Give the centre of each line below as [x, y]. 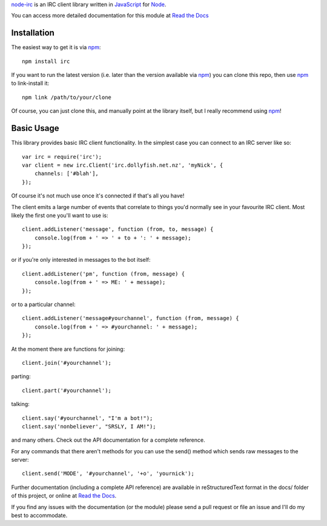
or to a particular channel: [43, 305]
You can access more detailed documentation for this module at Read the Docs [110, 16]
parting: [21, 376]
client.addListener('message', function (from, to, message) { [118, 229]
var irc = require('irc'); [62, 157]
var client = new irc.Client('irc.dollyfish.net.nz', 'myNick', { [123, 165]
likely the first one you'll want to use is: [60, 215]
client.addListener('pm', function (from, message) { [103, 274]
